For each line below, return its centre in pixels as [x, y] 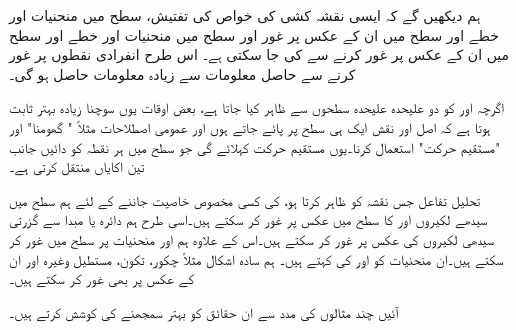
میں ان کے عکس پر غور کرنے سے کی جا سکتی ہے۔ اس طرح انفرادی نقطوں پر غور [259, 54]
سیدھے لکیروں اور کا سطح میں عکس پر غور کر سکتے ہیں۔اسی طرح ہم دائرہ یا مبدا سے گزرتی [248, 219]
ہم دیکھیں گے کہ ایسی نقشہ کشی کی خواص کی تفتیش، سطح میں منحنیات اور [245, 15]
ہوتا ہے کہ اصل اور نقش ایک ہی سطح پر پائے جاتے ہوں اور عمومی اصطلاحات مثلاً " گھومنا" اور [250, 126]
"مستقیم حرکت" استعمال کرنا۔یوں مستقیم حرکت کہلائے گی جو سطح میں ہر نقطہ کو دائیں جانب [255, 146]
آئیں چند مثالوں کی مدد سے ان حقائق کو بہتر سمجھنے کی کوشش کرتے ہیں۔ [204, 311]
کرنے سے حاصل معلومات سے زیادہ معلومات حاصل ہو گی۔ [182, 73]
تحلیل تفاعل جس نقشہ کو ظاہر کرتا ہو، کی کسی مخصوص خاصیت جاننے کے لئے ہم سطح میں [245, 199]
